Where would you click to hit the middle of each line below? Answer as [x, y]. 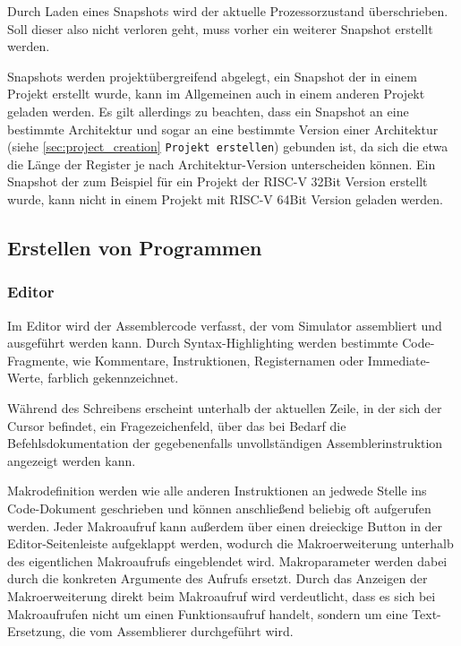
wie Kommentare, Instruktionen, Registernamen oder [218, 360]
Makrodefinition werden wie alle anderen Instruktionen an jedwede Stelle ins [217, 491]
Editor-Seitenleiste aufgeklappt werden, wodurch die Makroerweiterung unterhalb [230, 543]
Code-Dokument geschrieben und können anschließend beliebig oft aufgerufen [219, 508]
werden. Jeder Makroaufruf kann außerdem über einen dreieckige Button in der [225, 525]
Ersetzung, [36, 631]
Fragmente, [38, 360]
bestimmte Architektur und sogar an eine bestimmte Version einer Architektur [223, 129]
